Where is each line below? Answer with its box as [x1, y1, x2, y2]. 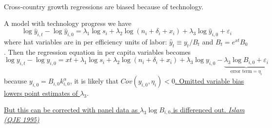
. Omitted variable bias [175, 76, 244, 86]
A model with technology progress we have [4, 18, 132, 28]
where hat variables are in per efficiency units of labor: [4, 36, 167, 46]
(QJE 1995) [4, 114, 39, 125]
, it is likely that [70, 76, 118, 86]
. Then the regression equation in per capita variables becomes [4, 46, 191, 57]
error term [230, 68, 252, 74]
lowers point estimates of [4, 88, 78, 98]
